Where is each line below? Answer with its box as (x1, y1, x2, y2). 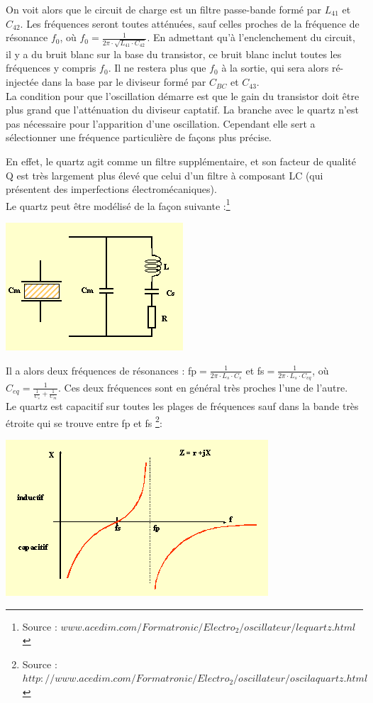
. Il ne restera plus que (108, 60, 206, 75)
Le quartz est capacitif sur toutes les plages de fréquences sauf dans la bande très (6, 399, 359, 414)
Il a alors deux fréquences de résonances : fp (6, 362, 197, 377)
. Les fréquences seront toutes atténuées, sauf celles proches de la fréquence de (20, 16, 360, 31)
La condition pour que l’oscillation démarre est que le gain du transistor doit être (6, 88, 360, 103)
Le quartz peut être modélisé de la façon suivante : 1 (6, 196, 230, 213)
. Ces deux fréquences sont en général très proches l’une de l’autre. (58, 380, 348, 394)
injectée (6, 74, 39, 89)
